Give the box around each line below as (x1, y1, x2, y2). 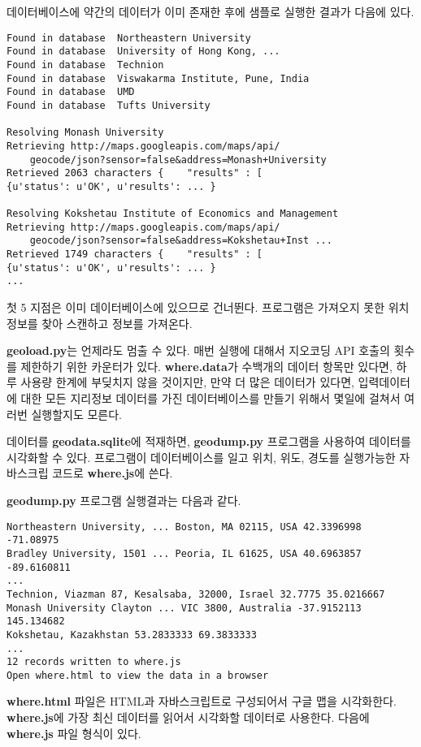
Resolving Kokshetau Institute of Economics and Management (7, 208, 339, 220)
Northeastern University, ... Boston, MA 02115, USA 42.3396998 (7, 520, 362, 533)
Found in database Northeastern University (7, 32, 251, 44)
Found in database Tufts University (7, 99, 210, 111)
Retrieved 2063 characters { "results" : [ (7, 167, 263, 179)
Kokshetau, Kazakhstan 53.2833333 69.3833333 (7, 628, 257, 641)
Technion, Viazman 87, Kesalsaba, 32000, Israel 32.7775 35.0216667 (7, 588, 385, 600)
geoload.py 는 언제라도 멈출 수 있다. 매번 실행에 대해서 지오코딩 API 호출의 (7, 342, 390, 359)
